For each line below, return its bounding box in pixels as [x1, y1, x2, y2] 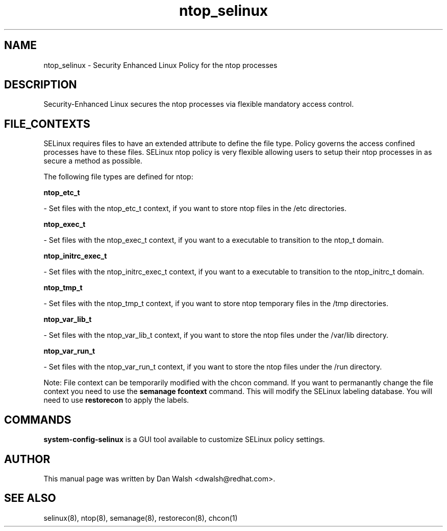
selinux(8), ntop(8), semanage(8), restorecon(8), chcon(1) [43, 513, 238, 522]
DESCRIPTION [4, 78, 77, 91]
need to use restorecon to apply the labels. [43, 396, 189, 405]
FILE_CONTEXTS [4, 117, 90, 130]
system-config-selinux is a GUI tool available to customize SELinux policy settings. [43, 435, 325, 444]
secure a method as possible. [43, 156, 142, 166]
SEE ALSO [4, 492, 56, 505]
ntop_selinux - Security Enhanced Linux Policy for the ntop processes [43, 60, 278, 70]
